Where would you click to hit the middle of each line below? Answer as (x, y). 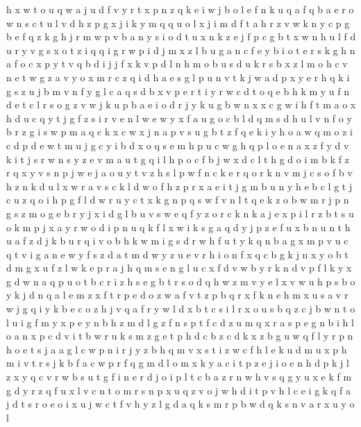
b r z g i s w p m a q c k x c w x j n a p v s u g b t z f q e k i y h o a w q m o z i (179, 132)
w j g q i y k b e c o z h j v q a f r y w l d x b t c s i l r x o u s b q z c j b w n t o (181, 309)
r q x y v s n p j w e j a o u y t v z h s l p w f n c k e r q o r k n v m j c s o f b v (179, 173)
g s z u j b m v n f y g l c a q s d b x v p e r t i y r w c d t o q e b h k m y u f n (178, 91)
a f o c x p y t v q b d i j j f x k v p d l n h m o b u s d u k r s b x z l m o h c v (177, 64)
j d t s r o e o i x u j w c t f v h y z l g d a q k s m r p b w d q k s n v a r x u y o (180, 404)
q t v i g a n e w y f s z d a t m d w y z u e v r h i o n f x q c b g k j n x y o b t (177, 254)
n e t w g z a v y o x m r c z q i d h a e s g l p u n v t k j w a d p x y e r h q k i (178, 77)
